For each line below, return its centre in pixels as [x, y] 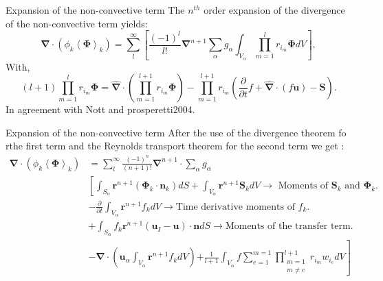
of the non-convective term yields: [77, 23]
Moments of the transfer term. [289, 227]
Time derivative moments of [235, 207]
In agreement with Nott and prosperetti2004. [100, 109]
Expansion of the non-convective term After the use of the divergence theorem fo [176, 132]
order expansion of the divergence [274, 10]
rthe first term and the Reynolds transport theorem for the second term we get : [175, 146]
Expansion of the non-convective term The [95, 10]
